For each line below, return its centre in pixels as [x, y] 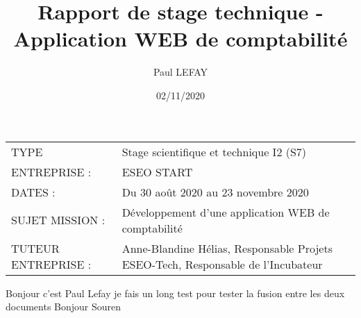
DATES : [33, 192]
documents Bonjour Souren [64, 307]
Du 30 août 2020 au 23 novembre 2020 [215, 192]
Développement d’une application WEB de [226, 212]
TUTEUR [35, 248]
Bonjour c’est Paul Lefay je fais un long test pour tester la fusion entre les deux [175, 293]
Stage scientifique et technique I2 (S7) [214, 151]
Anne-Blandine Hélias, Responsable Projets [227, 248]
